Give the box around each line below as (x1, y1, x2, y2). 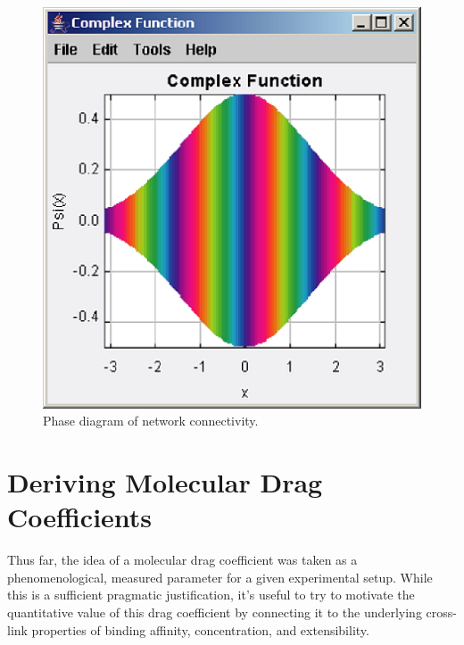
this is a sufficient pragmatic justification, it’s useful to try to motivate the (7, 585, 415, 604)
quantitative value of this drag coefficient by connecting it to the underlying (7, 603, 422, 622)
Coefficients (7, 499, 153, 535)
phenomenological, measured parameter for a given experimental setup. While (7, 567, 433, 586)
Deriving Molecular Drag (7, 464, 323, 500)
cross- (426, 603, 457, 622)
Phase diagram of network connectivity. (43, 411, 259, 430)
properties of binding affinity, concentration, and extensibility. (31, 620, 369, 639)
